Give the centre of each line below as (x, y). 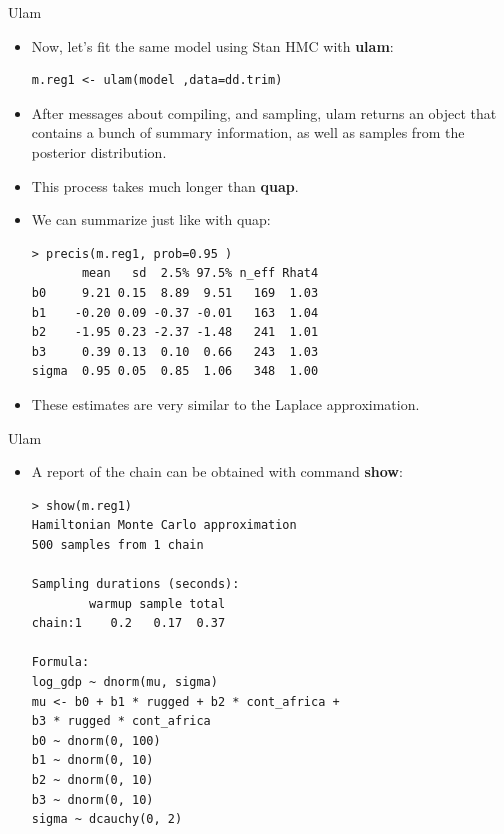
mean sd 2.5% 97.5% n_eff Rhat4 (200, 273)
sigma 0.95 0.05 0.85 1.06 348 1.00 (175, 371)
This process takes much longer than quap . (165, 185)
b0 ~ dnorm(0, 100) (96, 740)
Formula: (60, 662)
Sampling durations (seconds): (135, 584)
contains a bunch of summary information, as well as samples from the (248, 132)
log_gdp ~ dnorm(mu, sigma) (124, 682)
